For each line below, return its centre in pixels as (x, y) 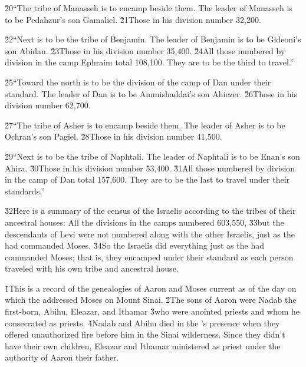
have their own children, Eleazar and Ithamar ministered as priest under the (143, 345)
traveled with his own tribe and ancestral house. (92, 268)
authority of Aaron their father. (62, 357)
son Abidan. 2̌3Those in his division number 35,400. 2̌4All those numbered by (145, 50)
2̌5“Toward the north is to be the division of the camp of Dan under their (138, 82)
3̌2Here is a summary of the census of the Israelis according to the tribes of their (150, 211)
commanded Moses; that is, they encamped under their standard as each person (149, 257)
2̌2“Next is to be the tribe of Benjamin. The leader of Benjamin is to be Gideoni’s (153, 39)
